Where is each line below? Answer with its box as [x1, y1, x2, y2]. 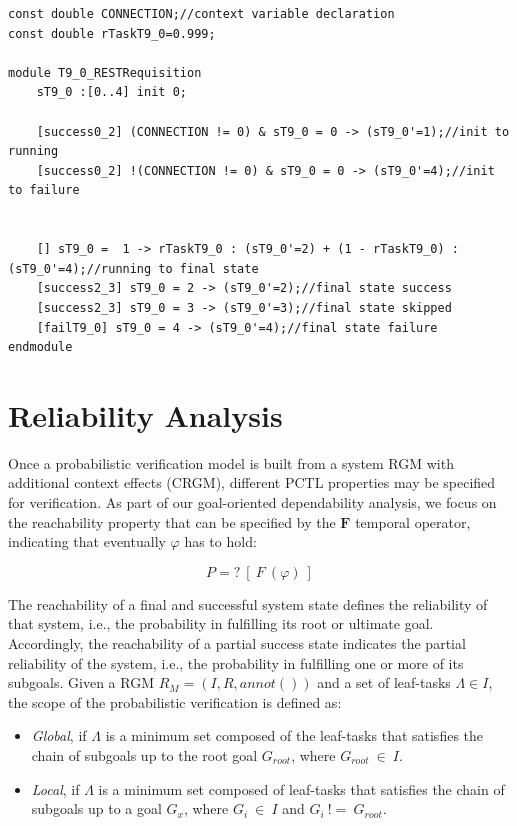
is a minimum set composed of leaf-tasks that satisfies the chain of [98, 778, 505, 799]
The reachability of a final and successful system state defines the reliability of [8, 593, 488, 614]
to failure [8, 183, 80, 198]
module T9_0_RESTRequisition [8, 65, 202, 80]
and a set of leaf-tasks [317, 672, 451, 693]
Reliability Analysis [8, 394, 283, 435]
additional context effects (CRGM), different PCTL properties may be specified [8, 472, 496, 493]
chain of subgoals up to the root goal [31, 744, 258, 765]
